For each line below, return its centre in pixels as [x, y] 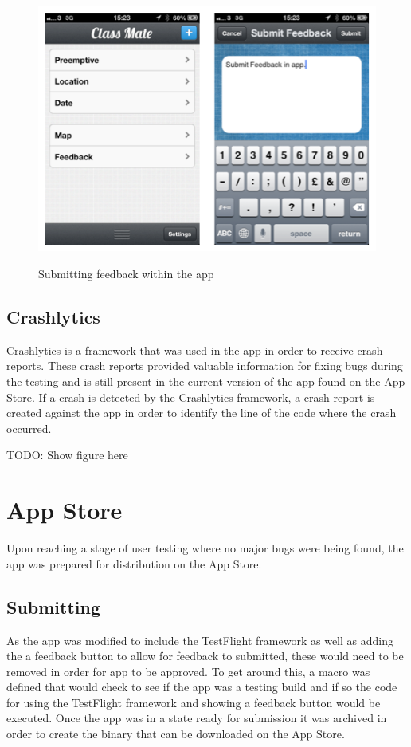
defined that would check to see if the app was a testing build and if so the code [202, 687]
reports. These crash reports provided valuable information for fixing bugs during [205, 366]
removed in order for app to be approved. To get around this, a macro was [188, 671]
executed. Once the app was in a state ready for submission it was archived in [197, 718]
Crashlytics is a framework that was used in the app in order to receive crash [195, 350]
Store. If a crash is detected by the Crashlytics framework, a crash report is [191, 397]
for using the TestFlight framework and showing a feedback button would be [194, 702]
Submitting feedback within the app [126, 274]
